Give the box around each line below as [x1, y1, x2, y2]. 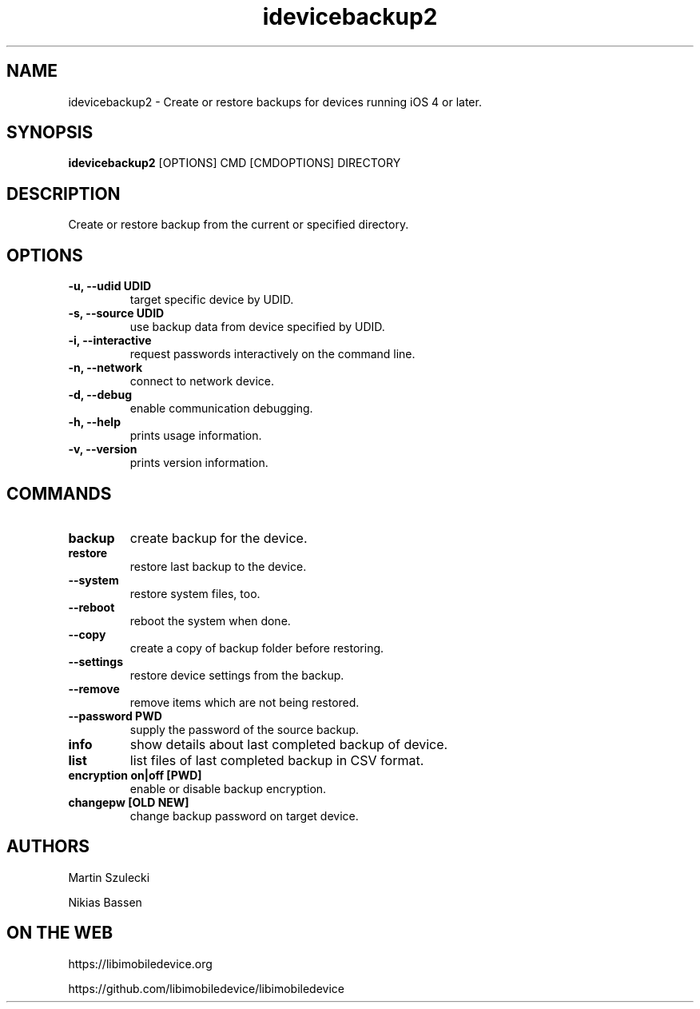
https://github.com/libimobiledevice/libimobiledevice [68, 981, 344, 995]
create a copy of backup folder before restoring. [129, 640, 384, 655]
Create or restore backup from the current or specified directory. [68, 217, 409, 232]
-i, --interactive [68, 333, 152, 348]
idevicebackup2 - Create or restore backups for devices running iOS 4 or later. [68, 94, 482, 109]
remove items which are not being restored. [129, 695, 360, 709]
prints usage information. [129, 429, 262, 443]
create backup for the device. [129, 529, 308, 546]
